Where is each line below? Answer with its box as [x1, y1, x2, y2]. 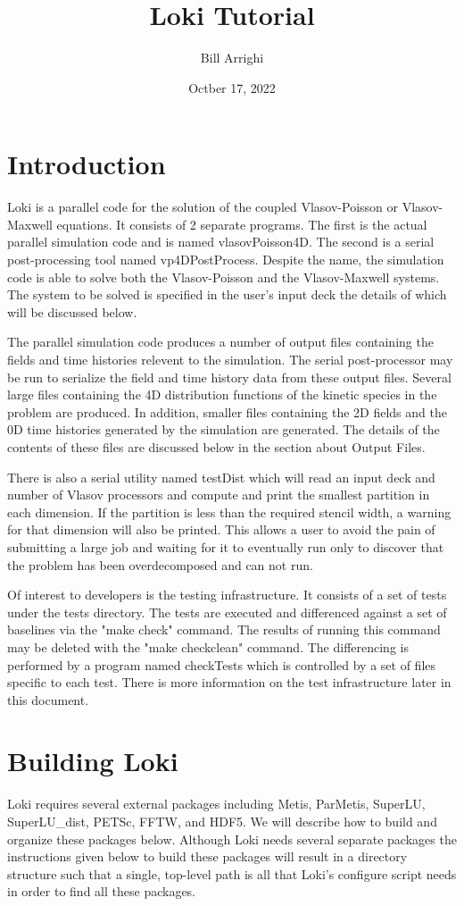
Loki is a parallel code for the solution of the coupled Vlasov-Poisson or [7, 197, 399, 216]
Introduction [7, 146, 166, 182]
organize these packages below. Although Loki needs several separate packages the [7, 829, 457, 848]
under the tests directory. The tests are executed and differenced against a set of [7, 602, 447, 621]
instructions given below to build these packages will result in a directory [7, 847, 408, 866]
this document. [7, 690, 89, 709]
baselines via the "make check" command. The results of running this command [7, 620, 441, 639]
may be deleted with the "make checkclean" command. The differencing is [7, 637, 409, 656]
